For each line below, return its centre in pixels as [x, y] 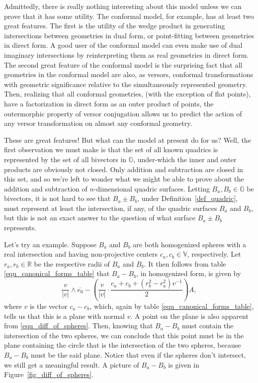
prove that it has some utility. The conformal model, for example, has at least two [129, 16]
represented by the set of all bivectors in [65, 159]
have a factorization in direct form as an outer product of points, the [109, 103]
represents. [20, 228]
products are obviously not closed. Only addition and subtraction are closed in [124, 169]
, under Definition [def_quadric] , [188, 198]
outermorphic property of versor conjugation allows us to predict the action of [123, 113]
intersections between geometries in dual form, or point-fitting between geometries [129, 35]
